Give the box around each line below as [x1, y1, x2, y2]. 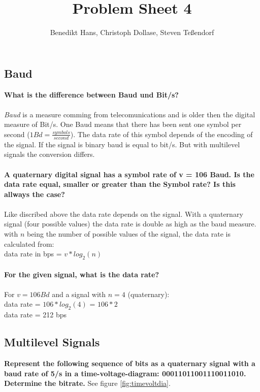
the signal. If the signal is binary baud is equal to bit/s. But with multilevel [4, 139, 240, 149]
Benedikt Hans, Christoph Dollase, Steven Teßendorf [50, 27, 214, 38]
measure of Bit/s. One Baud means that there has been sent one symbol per [4, 119, 242, 129]
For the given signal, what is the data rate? [4, 269, 159, 279]
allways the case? [4, 188, 65, 199]
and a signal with [52, 288, 106, 299]
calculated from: [4, 238, 54, 249]
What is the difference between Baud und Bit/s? [4, 89, 179, 100]
